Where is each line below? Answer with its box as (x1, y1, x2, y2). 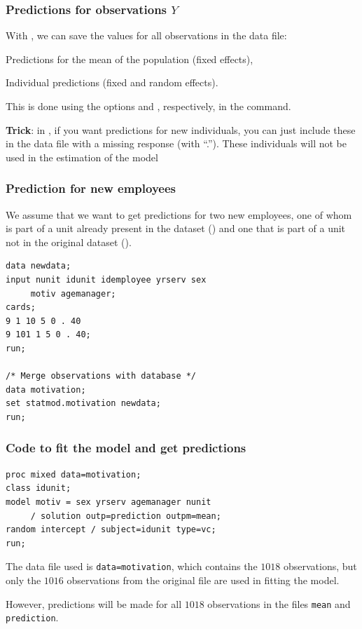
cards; (6, 302, 36, 313)
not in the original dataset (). (6, 234, 132, 249)
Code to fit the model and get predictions (6, 439, 246, 456)
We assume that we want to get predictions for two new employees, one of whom (6, 207, 352, 222)
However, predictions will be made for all (6, 596, 182, 611)
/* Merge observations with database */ (6, 371, 197, 381)
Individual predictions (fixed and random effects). (6, 75, 218, 90)
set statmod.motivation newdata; (6, 398, 161, 409)
